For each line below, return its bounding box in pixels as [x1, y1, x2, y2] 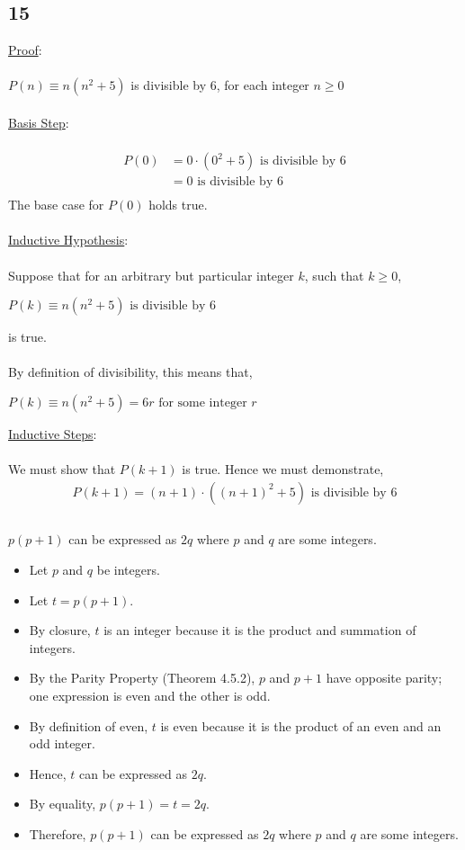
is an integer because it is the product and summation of [103, 621, 416, 640]
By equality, [29, 794, 96, 813]
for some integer [158, 397, 247, 410]
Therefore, [29, 824, 86, 843]
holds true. [148, 195, 208, 214]
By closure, [29, 621, 91, 640]
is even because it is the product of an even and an [160, 716, 442, 735]
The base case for [8, 195, 104, 214]
